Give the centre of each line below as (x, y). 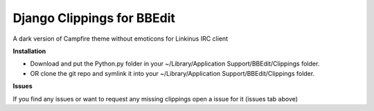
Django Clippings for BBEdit (94, 18)
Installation (29, 51)
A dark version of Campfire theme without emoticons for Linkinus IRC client (121, 39)
